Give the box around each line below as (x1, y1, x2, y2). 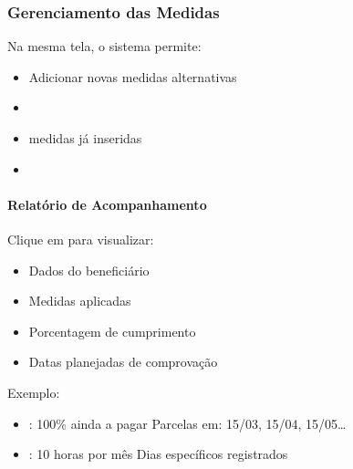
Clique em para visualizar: (7, 229, 154, 248)
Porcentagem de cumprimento (28, 321, 196, 340)
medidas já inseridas (28, 129, 142, 147)
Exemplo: (7, 382, 60, 401)
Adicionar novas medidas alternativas (28, 67, 237, 86)
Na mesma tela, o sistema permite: (7, 36, 202, 56)
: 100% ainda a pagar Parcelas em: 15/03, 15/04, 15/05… (28, 413, 347, 433)
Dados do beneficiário (28, 260, 150, 279)
